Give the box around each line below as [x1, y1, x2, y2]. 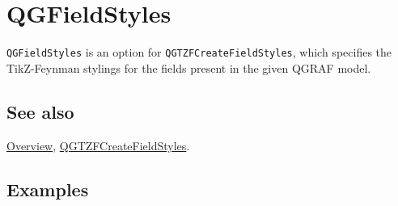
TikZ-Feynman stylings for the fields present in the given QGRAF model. [6, 59, 371, 76]
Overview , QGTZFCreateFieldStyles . [6, 137, 190, 153]
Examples [6, 176, 89, 201]
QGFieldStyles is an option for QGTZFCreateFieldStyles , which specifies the [6, 44, 392, 61]
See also [6, 99, 74, 124]
